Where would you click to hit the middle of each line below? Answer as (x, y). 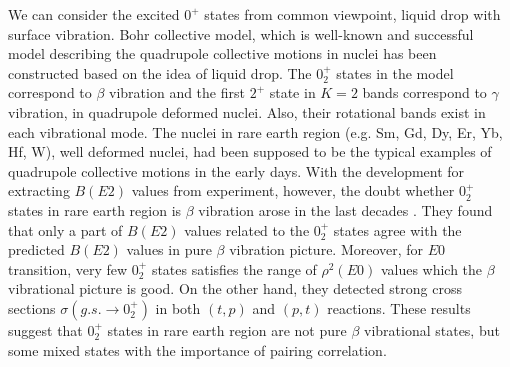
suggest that (45, 329)
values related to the (247, 229)
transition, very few (68, 268)
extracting (39, 190)
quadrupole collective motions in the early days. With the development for (236, 170)
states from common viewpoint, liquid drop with (352, 14)
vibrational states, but (431, 329)
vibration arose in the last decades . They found (345, 209)
